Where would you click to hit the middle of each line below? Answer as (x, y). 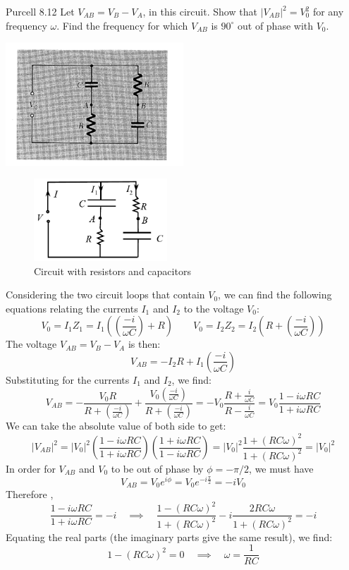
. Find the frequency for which (122, 25)
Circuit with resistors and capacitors (112, 271)
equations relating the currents (72, 308)
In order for (31, 468)
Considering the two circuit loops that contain (105, 295)
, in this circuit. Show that (200, 11)
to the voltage (214, 308)
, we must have (281, 468)
